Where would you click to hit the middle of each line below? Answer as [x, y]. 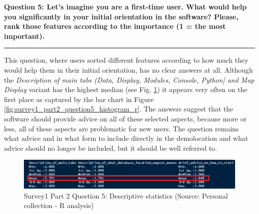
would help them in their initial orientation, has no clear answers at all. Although [129, 69]
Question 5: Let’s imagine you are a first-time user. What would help [126, 6]
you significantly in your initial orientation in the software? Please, [121, 16]
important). [24, 36]
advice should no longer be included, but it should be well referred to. [111, 148]
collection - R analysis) [59, 205]
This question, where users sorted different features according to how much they [126, 60]
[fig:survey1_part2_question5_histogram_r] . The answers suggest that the [119, 109]
